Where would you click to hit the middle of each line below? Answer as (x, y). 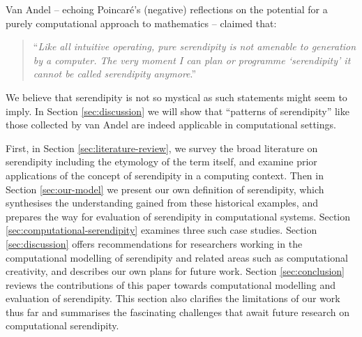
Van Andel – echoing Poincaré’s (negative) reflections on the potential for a (167, 9)
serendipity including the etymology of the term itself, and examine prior (161, 162)
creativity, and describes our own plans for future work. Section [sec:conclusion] (175, 271)
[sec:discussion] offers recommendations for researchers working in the (154, 243)
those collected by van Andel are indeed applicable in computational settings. (171, 125)
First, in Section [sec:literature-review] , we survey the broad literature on (162, 148)
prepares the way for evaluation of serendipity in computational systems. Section (178, 216)
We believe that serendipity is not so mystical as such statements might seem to (176, 97)
